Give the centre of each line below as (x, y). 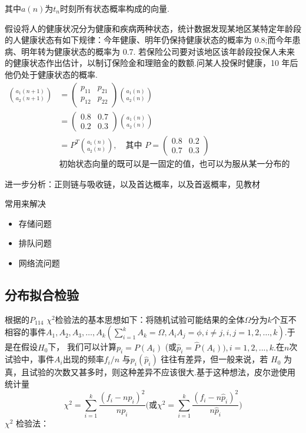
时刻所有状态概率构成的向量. (115, 8)
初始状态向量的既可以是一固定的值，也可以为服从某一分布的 (174, 164)
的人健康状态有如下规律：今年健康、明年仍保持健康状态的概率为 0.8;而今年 (149, 40)
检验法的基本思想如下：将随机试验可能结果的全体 (150, 319)
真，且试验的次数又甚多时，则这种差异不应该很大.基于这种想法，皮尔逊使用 (150, 372)
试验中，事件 (29, 359)
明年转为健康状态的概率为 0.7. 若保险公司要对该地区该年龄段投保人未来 (158, 51)
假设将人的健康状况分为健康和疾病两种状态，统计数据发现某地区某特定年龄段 (153, 28)
